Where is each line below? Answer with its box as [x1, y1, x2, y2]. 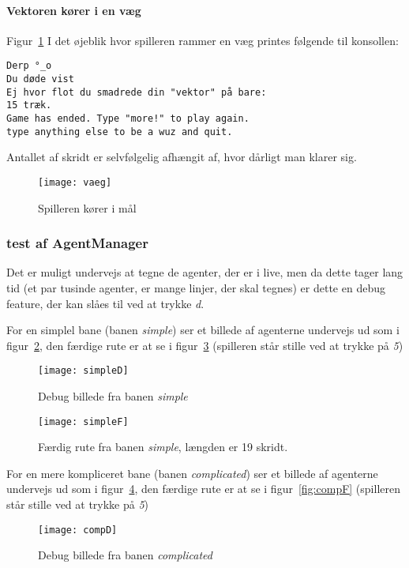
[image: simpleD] [38, 365, 129, 377]
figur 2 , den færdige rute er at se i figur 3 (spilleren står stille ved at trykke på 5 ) [6, 337, 403, 353]
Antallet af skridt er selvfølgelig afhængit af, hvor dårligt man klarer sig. [6, 149, 357, 165]
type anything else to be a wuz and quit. [6, 126, 233, 137]
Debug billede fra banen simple [38, 388, 188, 404]
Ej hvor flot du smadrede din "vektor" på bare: [6, 86, 267, 98]
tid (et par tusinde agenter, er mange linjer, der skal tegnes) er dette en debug [6, 279, 385, 295]
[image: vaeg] [38, 176, 112, 188]
